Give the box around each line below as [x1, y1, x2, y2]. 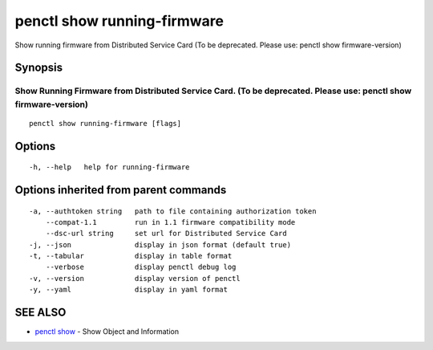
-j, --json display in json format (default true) [29, 240, 292, 249]
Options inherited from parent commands [14, 183, 227, 197]
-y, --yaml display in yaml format [29, 285, 229, 295]
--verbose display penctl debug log [45, 262, 237, 272]
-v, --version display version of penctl [29, 274, 241, 283]
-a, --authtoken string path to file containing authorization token [29, 206, 317, 216]
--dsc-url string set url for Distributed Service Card [45, 229, 288, 238]
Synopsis [14, 61, 63, 75]
